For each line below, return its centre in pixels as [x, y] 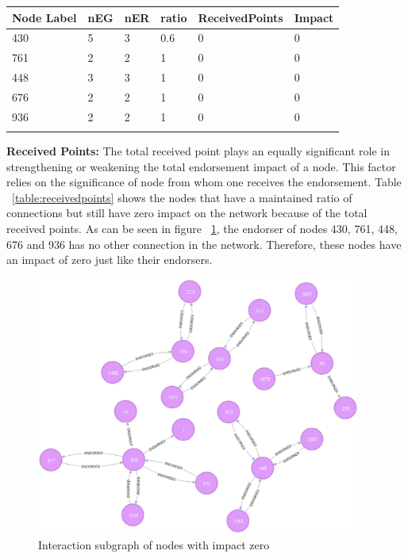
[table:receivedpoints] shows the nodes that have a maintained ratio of [182, 197]
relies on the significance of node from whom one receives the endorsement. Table [204, 182]
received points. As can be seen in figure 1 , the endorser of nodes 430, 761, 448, [202, 229]
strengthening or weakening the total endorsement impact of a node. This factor [201, 166]
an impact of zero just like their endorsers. [110, 260]
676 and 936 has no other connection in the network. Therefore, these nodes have [204, 244]
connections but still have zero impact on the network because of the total [187, 213]
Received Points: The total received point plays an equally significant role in [198, 151]
